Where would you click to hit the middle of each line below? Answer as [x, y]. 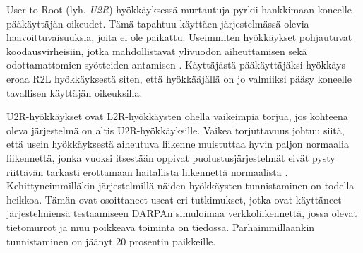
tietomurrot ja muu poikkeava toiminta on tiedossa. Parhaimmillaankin [161, 226]
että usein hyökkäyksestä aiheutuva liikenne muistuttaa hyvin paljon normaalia [178, 144]
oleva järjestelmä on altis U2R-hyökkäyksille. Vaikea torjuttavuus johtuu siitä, [175, 130]
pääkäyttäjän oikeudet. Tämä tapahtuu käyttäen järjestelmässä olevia [158, 23]
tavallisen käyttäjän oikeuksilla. [75, 92]
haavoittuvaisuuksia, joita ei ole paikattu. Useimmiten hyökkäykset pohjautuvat [179, 37]
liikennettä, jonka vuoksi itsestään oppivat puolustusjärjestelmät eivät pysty [171, 157]
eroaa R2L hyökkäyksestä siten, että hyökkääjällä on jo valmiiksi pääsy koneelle [179, 78]
